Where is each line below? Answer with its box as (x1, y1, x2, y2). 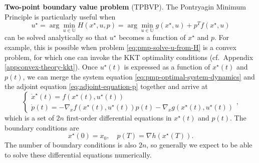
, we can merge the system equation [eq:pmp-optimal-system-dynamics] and (23, 71, 255, 81)
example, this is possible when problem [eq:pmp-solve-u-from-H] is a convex (5, 42, 236, 52)
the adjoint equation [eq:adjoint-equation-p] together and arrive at (5, 81, 208, 91)
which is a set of (5, 112, 54, 123)
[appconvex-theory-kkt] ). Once (5, 61, 98, 72)
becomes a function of (119, 32, 186, 42)
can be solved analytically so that (5, 32, 108, 42)
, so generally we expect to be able (146, 139, 252, 150)
